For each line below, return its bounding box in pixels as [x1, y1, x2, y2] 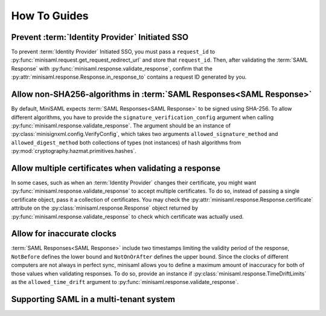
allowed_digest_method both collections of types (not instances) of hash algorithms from [11, 139, 241, 146]
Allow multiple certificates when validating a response [11, 163, 220, 173]
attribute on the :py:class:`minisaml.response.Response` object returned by [11, 204, 199, 211]
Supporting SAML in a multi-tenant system [11, 294, 176, 305]
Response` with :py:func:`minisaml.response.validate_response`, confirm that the [11, 65, 213, 72]
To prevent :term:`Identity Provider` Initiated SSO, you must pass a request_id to [11, 48, 216, 56]
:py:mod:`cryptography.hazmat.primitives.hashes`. [11, 147, 137, 155]
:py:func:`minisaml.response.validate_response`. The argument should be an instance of [11, 121, 231, 129]
